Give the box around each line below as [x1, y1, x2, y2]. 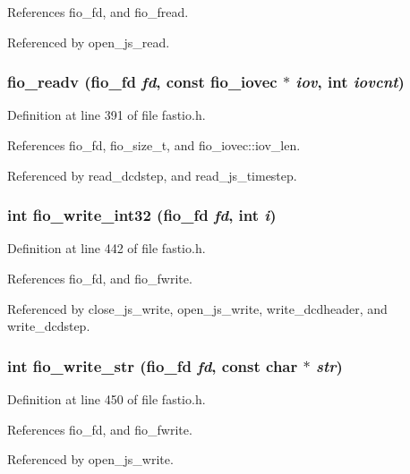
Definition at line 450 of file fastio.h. [7, 390, 206, 408]
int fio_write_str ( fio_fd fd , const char [7, 354, 298, 377]
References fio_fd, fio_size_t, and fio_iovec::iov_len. [7, 136, 301, 154]
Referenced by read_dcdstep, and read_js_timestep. [7, 165, 297, 184]
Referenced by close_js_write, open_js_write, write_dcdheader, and [7, 299, 388, 317]
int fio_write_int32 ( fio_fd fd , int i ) [7, 204, 277, 226]
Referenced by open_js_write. [7, 450, 174, 469]
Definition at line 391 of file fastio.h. [7, 106, 206, 124]
